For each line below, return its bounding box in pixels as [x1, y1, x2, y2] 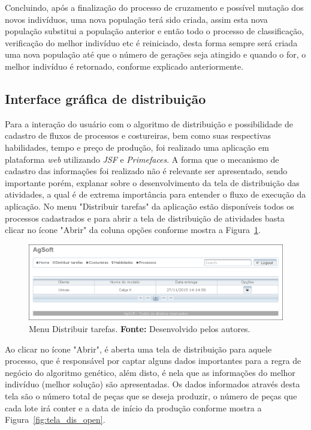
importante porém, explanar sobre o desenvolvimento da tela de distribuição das [5, 176, 300, 189]
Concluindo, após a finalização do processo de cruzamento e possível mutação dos [5, 1, 304, 13]
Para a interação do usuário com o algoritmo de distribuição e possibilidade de [5, 117, 293, 130]
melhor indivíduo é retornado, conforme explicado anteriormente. [5, 59, 244, 72]
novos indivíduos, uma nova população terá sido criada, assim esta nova [5, 13, 268, 25]
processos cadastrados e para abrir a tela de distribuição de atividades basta [5, 211, 285, 224]
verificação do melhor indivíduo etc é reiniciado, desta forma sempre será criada [5, 36, 298, 49]
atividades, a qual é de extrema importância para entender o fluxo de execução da [5, 188, 306, 201]
